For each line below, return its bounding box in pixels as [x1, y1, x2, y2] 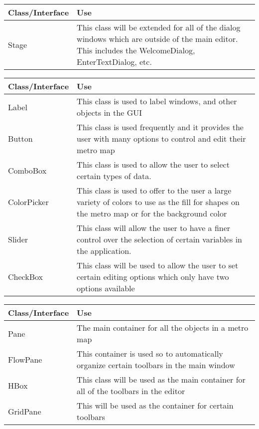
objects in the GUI [77, 107, 142, 118]
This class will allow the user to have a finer [77, 222, 231, 233]
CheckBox [8, 271, 43, 282]
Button [8, 133, 33, 144]
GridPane [8, 405, 41, 417]
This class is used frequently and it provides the [77, 121, 244, 133]
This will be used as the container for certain [77, 400, 234, 411]
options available [77, 282, 135, 294]
